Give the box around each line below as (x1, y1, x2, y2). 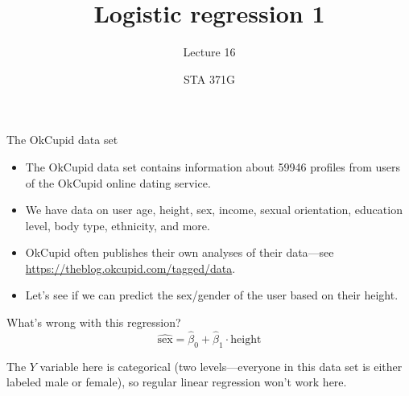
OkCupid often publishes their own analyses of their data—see (25, 244, 334, 261)
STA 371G (184, 70, 235, 87)
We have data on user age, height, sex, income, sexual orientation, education (25, 201, 403, 218)
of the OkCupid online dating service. (25, 174, 211, 191)
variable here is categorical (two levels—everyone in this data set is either (39, 357, 403, 374)
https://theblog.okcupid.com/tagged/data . (25, 259, 236, 276)
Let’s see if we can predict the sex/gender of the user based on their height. (25, 287, 399, 303)
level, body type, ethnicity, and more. (25, 217, 210, 233)
